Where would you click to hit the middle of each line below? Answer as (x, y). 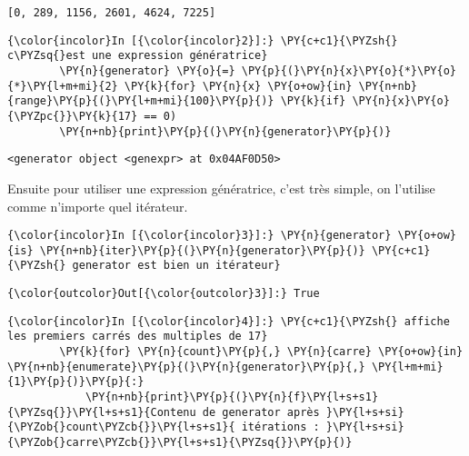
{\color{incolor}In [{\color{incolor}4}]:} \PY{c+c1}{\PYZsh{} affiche (229, 321)
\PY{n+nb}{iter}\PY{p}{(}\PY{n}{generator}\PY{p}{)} (202, 250)
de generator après (261, 412)
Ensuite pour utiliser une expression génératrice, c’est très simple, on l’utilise (221, 188)
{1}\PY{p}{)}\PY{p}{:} (76, 382)
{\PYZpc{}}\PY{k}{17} (73, 116)
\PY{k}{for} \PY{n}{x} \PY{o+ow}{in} (238, 86)
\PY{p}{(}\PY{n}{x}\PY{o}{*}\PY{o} (349, 70)
